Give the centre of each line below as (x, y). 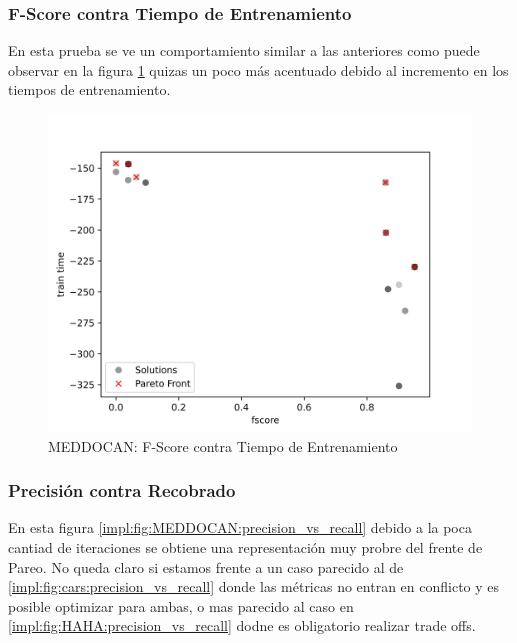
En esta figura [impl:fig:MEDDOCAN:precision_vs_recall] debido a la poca (240, 527)
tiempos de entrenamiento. (89, 89)
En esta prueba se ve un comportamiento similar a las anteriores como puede (244, 50)
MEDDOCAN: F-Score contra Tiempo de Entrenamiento (223, 445)
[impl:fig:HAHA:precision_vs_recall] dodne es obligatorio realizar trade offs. (242, 625)
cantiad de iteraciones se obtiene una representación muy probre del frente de (245, 547)
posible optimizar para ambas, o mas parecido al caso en (181, 605)
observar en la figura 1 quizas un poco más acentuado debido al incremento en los (258, 69)
